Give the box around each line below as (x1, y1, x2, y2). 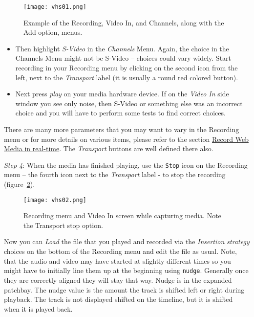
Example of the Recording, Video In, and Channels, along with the (23, 17, 224, 27)
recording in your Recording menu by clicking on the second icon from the (15, 63, 238, 73)
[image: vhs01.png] (23, 3, 86, 10)
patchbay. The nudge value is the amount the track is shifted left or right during (4, 284, 245, 294)
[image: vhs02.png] (23, 196, 86, 204)
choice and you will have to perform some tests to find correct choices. (15, 108, 226, 118)
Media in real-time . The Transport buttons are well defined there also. (4, 143, 213, 154)
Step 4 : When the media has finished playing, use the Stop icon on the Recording (4, 159, 248, 170)
